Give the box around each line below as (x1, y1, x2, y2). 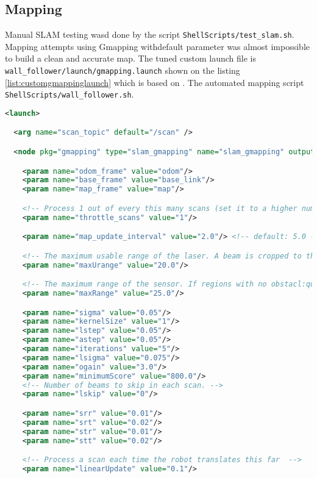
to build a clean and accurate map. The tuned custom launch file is (5, 52, 257, 65)
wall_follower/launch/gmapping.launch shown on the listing (5, 64, 240, 77)
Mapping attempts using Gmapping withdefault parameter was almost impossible (5, 40, 310, 52)
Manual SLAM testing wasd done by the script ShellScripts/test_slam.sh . (5, 28, 294, 41)
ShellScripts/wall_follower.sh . (5, 88, 134, 101)
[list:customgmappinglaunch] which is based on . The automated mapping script (5, 76, 304, 88)
